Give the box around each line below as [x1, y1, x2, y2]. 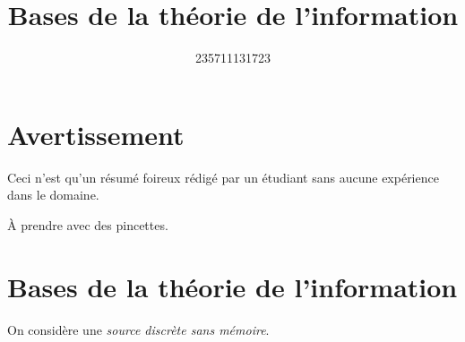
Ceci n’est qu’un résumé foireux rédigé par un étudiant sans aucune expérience [7, 167, 439, 186]
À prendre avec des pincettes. [7, 215, 168, 234]
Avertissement [7, 115, 185, 152]
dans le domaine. [7, 185, 99, 204]
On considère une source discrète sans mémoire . [7, 320, 270, 338]
